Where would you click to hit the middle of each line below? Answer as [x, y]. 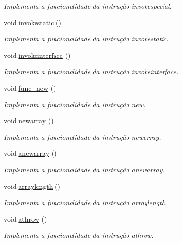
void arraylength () [32, 186]
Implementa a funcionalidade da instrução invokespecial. [88, 6]
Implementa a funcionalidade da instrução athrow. [79, 235]
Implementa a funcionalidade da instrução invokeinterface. [91, 71]
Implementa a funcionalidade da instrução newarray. [82, 137]
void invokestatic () [33, 22]
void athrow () [26, 218]
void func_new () [30, 87]
